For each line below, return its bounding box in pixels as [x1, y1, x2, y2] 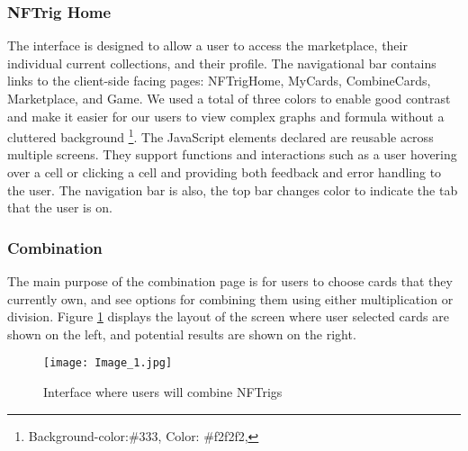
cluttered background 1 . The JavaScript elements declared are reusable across [7, 125, 434, 146]
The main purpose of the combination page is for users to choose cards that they [7, 272, 453, 291]
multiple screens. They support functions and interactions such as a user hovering [7, 145, 457, 164]
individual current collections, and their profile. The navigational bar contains [7, 53, 436, 72]
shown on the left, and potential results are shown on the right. [7, 324, 356, 343]
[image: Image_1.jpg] [43, 356, 173, 370]
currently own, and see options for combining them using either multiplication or [7, 289, 454, 308]
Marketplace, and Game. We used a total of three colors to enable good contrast [7, 89, 451, 107]
